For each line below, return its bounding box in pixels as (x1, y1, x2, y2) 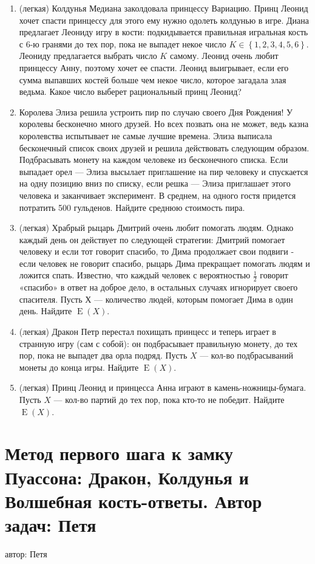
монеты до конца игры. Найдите (19, 360, 139, 373)
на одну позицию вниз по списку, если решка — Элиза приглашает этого (19, 177, 291, 190)
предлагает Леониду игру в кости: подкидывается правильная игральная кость (19, 26, 308, 38)
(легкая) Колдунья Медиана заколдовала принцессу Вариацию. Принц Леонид (19, 2, 308, 14)
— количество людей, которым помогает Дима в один (94, 292, 293, 305)
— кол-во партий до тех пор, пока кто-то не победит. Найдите (53, 393, 285, 406)
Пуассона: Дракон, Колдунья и (5, 464, 249, 489)
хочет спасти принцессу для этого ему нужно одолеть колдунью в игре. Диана (19, 13, 310, 26)
